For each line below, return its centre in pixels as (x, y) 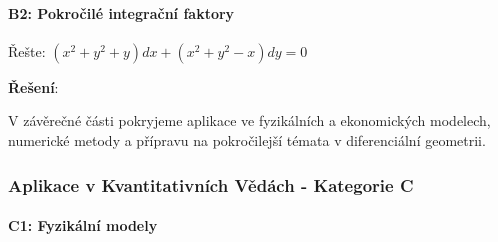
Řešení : (33, 86)
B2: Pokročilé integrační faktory (121, 12)
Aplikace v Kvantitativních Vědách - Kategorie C (211, 184)
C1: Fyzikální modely (83, 225)
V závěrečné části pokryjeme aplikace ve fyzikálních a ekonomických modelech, (249, 120)
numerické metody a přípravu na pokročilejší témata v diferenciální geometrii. (247, 139)
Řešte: (27, 50)
